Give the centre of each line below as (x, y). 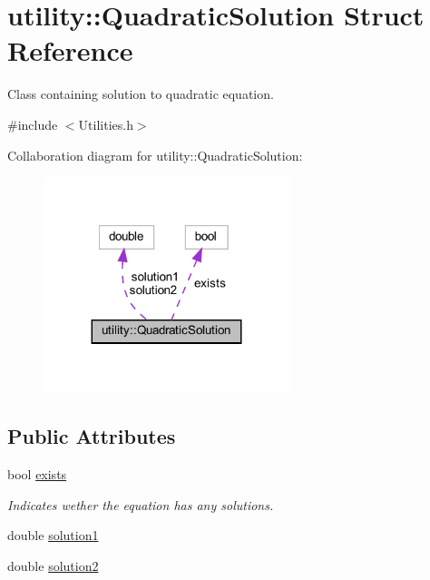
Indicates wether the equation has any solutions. (141, 504)
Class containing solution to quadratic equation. (141, 94)
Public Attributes (92, 436)
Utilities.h (106, 124)
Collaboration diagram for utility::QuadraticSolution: (155, 155)
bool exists (37, 474)
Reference (70, 50)
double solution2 (53, 566)
